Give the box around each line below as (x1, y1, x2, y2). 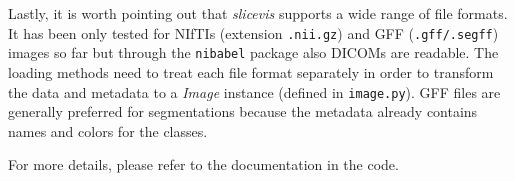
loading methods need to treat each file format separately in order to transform (8, 61, 494, 82)
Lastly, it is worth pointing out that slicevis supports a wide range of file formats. (8, 3, 508, 23)
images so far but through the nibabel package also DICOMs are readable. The (8, 42, 499, 63)
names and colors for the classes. (8, 120, 208, 141)
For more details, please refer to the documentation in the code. (8, 154, 399, 175)
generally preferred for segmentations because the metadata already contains (8, 101, 478, 122)
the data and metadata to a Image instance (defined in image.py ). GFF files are (8, 81, 501, 102)
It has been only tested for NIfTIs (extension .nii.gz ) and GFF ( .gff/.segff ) (8, 22, 499, 43)
